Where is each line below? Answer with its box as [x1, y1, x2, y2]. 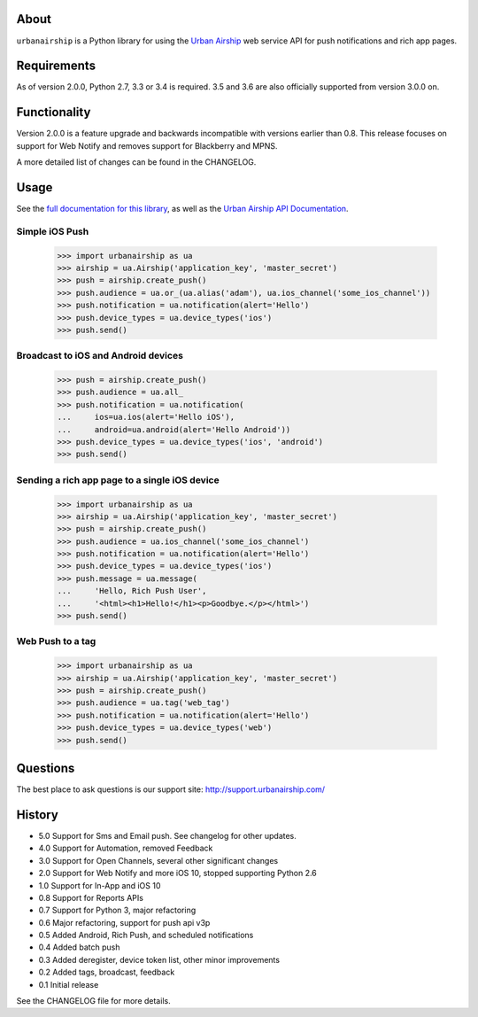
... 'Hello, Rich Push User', [57, 586, 207, 596]
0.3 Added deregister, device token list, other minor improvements [38, 954, 281, 965]
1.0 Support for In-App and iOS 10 [38, 880, 161, 890]
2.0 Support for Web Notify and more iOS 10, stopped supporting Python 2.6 [38, 868, 318, 879]
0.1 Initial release [38, 979, 99, 990]
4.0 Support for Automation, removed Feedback [38, 842, 213, 854]
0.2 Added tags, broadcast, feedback [38, 967, 175, 978]
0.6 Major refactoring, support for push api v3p [38, 917, 211, 928]
